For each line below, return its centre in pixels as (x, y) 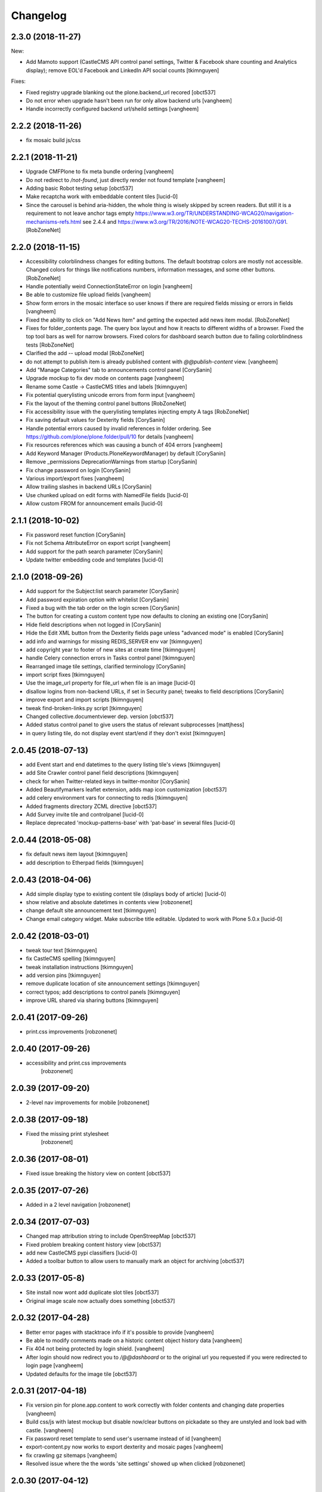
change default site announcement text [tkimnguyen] (91, 911)
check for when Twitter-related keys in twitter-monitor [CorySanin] (108, 781)
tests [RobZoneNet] (50, 345)
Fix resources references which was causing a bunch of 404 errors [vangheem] (124, 445)
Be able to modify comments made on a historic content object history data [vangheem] (134, 1340)
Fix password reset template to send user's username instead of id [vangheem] (123, 1439)
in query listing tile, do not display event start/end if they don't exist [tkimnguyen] (126, 733)
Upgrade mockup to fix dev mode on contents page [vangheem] (105, 378)
